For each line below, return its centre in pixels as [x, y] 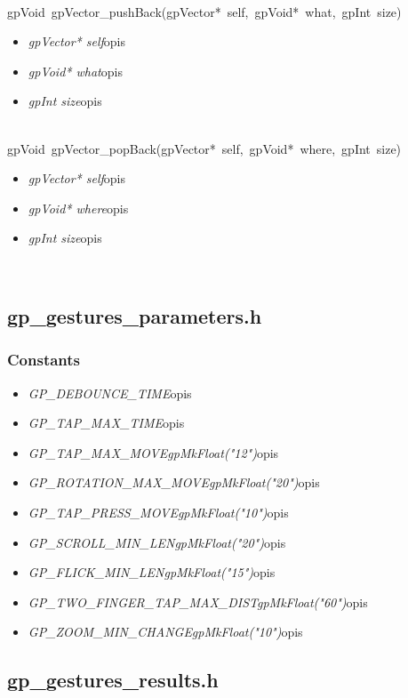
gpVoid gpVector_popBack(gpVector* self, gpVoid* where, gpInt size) [204, 148]
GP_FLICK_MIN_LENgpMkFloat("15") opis [152, 572]
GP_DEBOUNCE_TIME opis [110, 393]
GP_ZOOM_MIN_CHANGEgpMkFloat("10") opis [165, 632]
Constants [44, 360]
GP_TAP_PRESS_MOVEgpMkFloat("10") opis [158, 512]
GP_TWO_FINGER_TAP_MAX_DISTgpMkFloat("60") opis [198, 602]
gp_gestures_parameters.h [135, 315]
